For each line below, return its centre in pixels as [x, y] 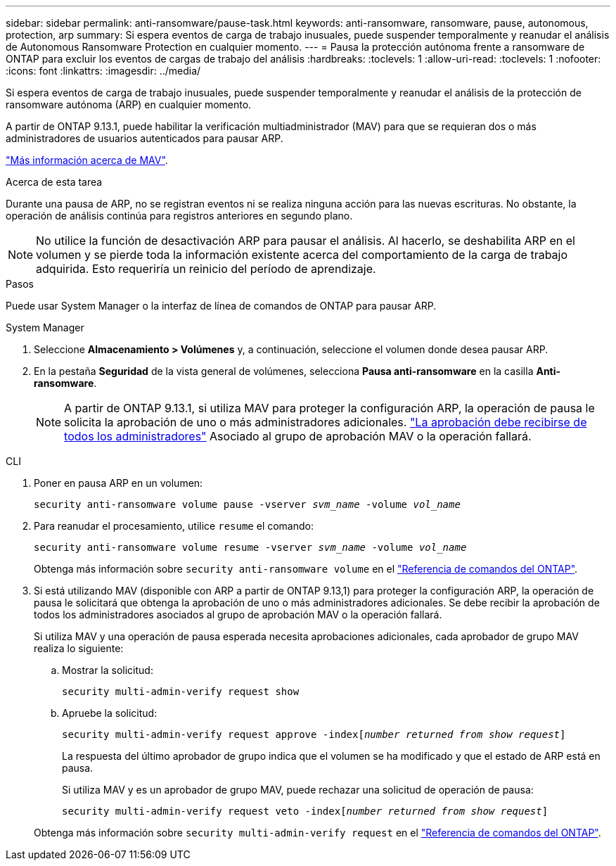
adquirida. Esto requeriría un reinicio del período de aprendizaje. [206, 269]
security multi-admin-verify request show [181, 692]
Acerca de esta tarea [54, 182]
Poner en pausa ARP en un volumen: [118, 483]
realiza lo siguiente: [79, 648]
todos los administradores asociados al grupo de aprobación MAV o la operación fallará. [238, 615]
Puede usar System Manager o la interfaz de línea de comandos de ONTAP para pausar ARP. [221, 306]
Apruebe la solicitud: [110, 713]
